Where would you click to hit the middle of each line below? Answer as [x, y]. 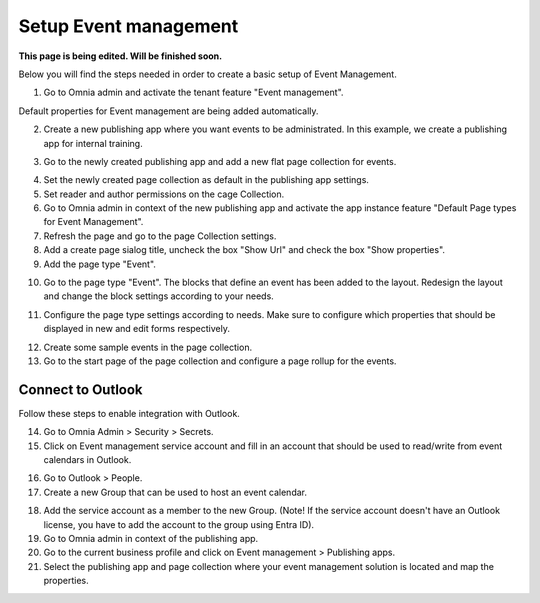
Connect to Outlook [81, 389]
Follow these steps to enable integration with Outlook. [129, 413]
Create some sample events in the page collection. [148, 347]
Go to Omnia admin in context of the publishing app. [151, 538]
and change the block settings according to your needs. [158, 296]
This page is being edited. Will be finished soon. [120, 56]
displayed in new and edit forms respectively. [136, 329]
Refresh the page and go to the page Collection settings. [160, 236]
